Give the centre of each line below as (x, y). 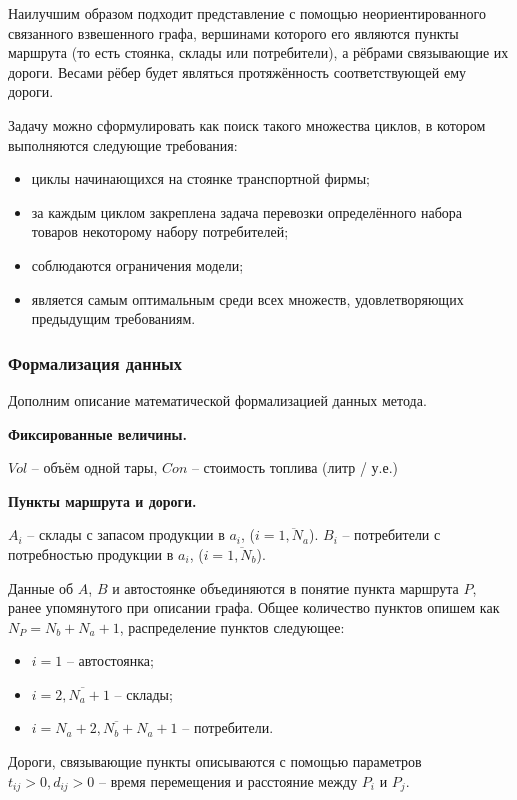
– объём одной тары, (94, 467)
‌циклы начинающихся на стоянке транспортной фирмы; (200, 178)
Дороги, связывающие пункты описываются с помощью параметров (215, 761)
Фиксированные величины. (97, 433)
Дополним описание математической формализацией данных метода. (217, 399)
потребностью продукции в (91, 553)
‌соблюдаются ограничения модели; (137, 264)
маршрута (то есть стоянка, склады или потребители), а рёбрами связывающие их (258, 52)
